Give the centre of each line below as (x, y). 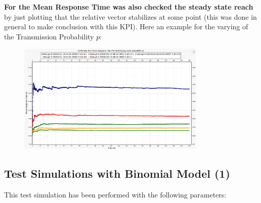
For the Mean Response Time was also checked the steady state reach (129, 7)
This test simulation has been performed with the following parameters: (115, 194)
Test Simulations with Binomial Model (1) (117, 173)
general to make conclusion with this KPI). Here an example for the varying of (126, 27)
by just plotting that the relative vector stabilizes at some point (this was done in (130, 16)
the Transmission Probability (49, 36)
